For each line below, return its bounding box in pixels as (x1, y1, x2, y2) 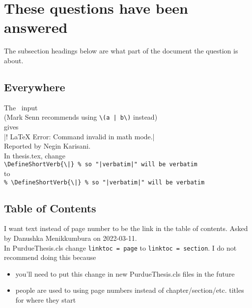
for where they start (15, 295, 76, 305)
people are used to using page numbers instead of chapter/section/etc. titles (15, 285, 244, 295)
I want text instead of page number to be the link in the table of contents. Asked (4, 223, 248, 233)
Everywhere (4, 79, 65, 94)
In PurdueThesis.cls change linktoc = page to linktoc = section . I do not (4, 242, 237, 253)
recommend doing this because (4, 252, 96, 262)
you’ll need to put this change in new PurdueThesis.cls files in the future (15, 268, 235, 279)
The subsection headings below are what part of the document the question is (4, 46, 238, 56)
